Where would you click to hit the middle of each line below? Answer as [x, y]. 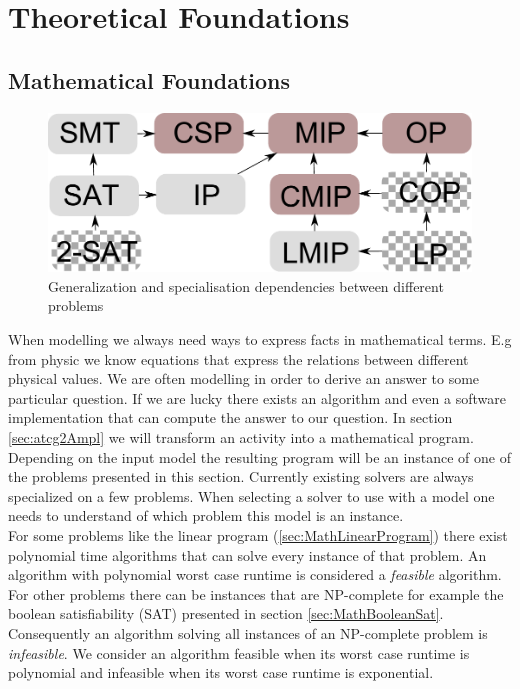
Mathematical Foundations [149, 79]
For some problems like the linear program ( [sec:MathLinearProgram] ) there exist [258, 534]
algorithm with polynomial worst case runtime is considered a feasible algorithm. [255, 574]
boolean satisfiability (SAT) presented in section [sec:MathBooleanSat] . [226, 613]
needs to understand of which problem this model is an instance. [206, 515]
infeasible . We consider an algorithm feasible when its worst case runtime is [239, 652]
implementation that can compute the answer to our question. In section [230, 417]
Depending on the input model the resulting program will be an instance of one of [259, 456]
